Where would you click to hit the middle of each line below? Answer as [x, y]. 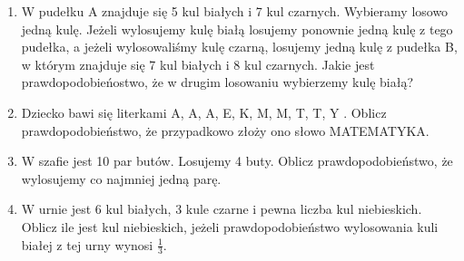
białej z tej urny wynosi [87, 244]
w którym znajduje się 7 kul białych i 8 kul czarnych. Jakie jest [198, 64]
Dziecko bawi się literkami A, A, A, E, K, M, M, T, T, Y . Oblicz [204, 112]
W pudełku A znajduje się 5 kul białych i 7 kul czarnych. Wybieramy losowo [235, 11]
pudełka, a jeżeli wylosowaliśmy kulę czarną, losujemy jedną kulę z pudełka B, [239, 47]
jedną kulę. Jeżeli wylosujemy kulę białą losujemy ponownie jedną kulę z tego [237, 29]
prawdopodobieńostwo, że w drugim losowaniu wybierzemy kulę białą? [217, 82]
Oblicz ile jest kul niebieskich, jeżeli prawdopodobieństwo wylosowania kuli [230, 226]
